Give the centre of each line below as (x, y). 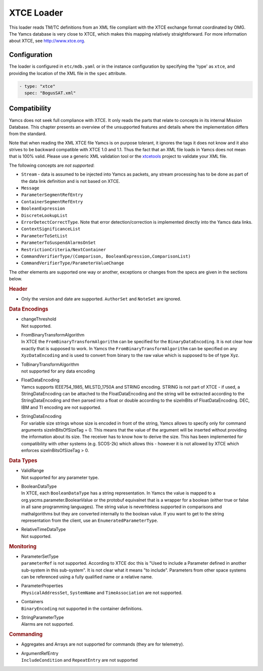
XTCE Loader (36, 13)
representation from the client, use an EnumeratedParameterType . (90, 520)
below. (16, 279)
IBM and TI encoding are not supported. (61, 407)
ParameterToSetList (44, 236)
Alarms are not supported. (47, 624)
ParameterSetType (40, 556)
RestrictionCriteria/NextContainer (64, 249)
